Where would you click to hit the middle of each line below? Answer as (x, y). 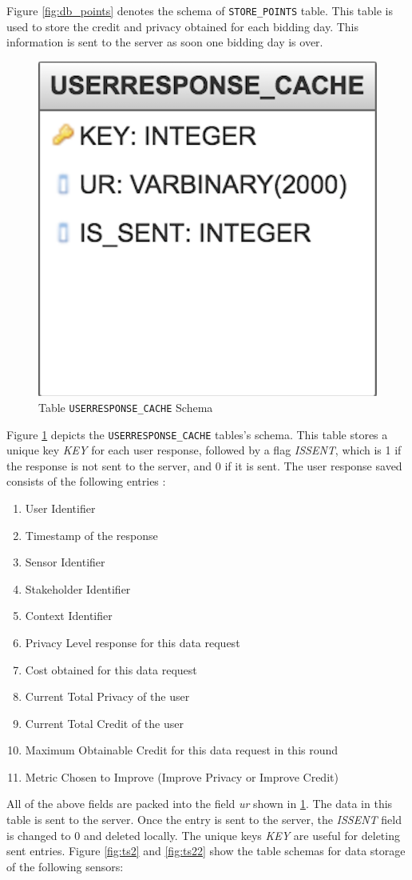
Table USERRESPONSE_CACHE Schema (126, 407)
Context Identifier (69, 616)
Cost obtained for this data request (111, 669)
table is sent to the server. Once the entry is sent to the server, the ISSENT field (204, 820)
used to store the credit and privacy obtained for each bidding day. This (183, 26)
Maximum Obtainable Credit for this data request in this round (182, 750)
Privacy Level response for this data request (133, 642)
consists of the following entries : (86, 481)
